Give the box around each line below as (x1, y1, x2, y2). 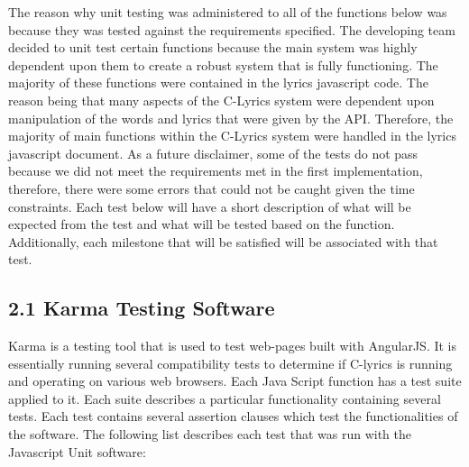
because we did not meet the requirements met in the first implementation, (8, 161, 423, 180)
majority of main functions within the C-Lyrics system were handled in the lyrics (8, 126, 456, 145)
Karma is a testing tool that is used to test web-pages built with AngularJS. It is (8, 336, 457, 355)
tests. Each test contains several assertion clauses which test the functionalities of (8, 407, 458, 426)
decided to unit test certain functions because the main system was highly (8, 38, 418, 57)
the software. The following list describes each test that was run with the (8, 425, 411, 444)
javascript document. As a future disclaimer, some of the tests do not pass (8, 143, 418, 162)
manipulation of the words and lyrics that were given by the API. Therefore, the (8, 108, 454, 127)
